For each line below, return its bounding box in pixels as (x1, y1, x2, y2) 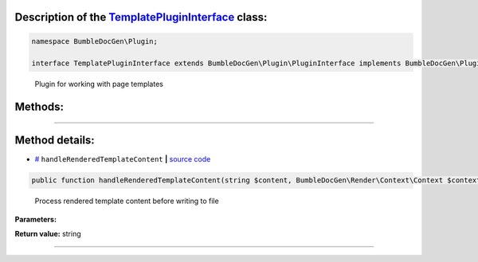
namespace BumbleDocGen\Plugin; (31, 37, 159, 45)
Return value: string (14, 229, 81, 239)
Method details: (14, 134, 95, 147)
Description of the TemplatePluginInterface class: (14, 10, 268, 24)
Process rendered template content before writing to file (34, 196, 219, 206)
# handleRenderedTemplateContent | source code (34, 154, 211, 164)
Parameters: (14, 214, 57, 224)
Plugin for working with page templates (34, 80, 163, 89)
